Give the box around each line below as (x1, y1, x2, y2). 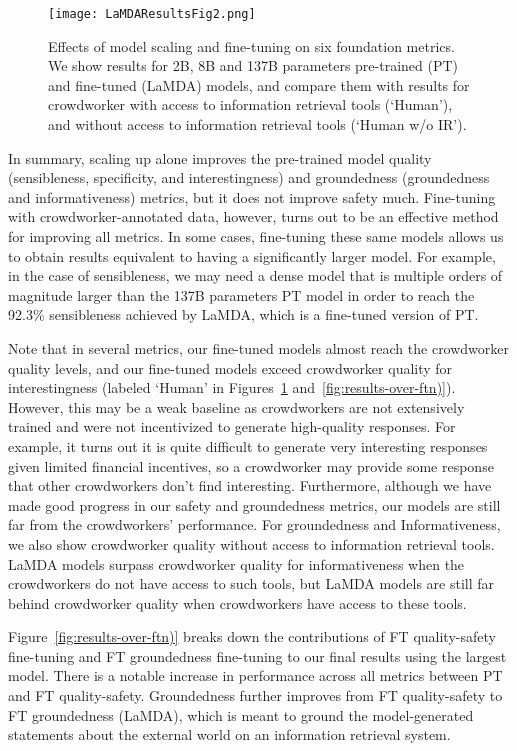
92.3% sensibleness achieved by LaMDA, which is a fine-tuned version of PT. (8, 304, 479, 325)
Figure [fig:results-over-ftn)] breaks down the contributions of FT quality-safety (8, 626, 496, 647)
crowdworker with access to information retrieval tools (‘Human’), (48, 94, 453, 115)
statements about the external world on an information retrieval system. (8, 724, 451, 745)
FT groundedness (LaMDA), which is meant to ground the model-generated (8, 704, 474, 725)
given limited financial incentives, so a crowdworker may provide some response (8, 455, 494, 476)
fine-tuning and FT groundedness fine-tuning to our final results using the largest (8, 645, 507, 666)
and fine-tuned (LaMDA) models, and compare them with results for (48, 74, 470, 95)
